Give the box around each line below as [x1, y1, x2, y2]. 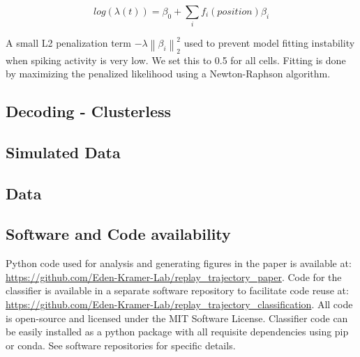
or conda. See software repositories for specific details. [6, 337, 236, 352]
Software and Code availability [6, 223, 231, 245]
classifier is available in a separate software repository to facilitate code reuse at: [6, 283, 349, 298]
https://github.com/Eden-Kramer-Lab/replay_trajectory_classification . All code [6, 297, 353, 312]
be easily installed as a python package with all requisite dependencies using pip [6, 324, 349, 339]
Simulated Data [6, 141, 121, 162]
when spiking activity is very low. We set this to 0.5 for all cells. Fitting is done [6, 52, 346, 67]
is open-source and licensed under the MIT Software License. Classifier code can [6, 310, 348, 325]
